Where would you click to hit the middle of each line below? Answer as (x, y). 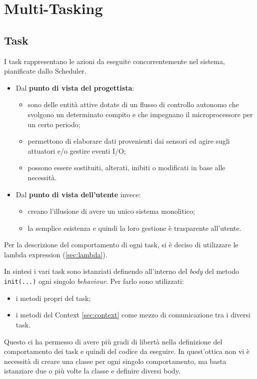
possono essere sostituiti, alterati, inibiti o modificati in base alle (126, 167)
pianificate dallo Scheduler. (45, 71)
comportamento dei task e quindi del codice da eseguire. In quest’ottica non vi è (127, 351)
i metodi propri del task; (53, 298)
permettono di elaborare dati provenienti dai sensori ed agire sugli (129, 141)
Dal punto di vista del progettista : (75, 87)
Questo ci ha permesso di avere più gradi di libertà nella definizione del (113, 341)
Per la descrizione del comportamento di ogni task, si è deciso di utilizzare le (121, 245)
